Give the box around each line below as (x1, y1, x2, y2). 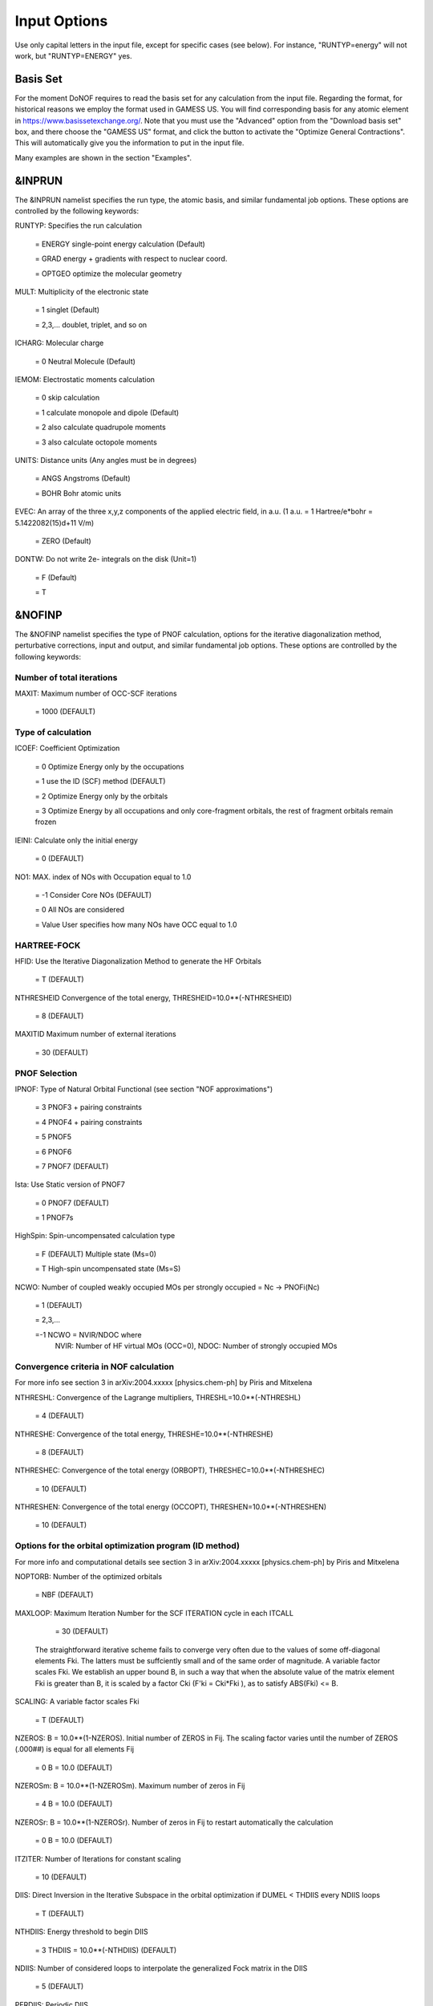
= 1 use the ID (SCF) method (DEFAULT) (34, 777, 166, 786)
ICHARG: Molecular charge (14, 338, 104, 348)
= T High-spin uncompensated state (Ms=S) (34, 1264, 181, 1273)
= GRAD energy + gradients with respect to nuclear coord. (34, 254, 228, 264)
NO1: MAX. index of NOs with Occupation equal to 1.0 (14, 871, 192, 882)
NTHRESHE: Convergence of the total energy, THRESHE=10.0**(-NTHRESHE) (14, 1429, 273, 1439)
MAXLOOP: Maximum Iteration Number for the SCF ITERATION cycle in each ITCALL (14, 1608, 294, 1618)
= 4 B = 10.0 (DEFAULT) (34, 1799, 113, 1809)
